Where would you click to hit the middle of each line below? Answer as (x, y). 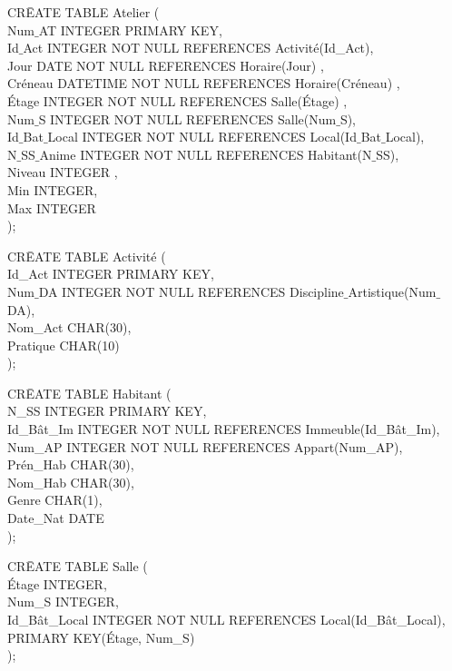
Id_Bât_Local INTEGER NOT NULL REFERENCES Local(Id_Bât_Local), (226, 619)
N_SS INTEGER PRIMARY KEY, (107, 411)
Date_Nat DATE (56, 518)
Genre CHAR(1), (55, 500)
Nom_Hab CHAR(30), (71, 482)
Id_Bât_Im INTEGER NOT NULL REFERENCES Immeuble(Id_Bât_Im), (224, 429)
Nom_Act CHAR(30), (69, 327)
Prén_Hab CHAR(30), (71, 464)
